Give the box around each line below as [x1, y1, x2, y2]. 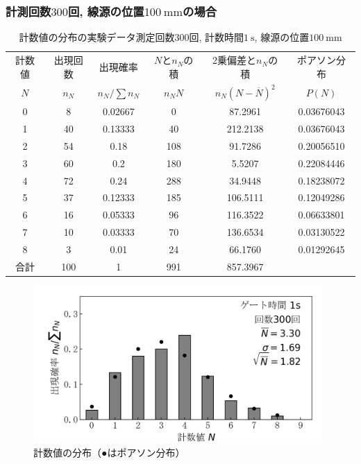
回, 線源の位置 [67, 2, 144, 19]
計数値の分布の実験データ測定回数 [19, 30, 175, 44]
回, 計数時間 [189, 30, 244, 44]
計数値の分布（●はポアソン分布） [33, 445, 185, 460]
